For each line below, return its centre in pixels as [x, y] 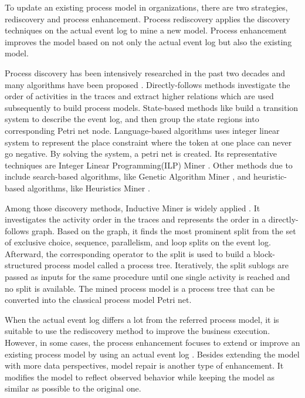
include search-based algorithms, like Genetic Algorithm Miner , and [128, 176]
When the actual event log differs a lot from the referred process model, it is [142, 319]
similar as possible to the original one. [73, 388]
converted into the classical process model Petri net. [98, 300]
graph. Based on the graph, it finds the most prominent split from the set [164, 230]
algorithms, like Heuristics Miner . [89, 188]
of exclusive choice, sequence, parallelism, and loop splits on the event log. [138, 242]
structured [23, 265]
